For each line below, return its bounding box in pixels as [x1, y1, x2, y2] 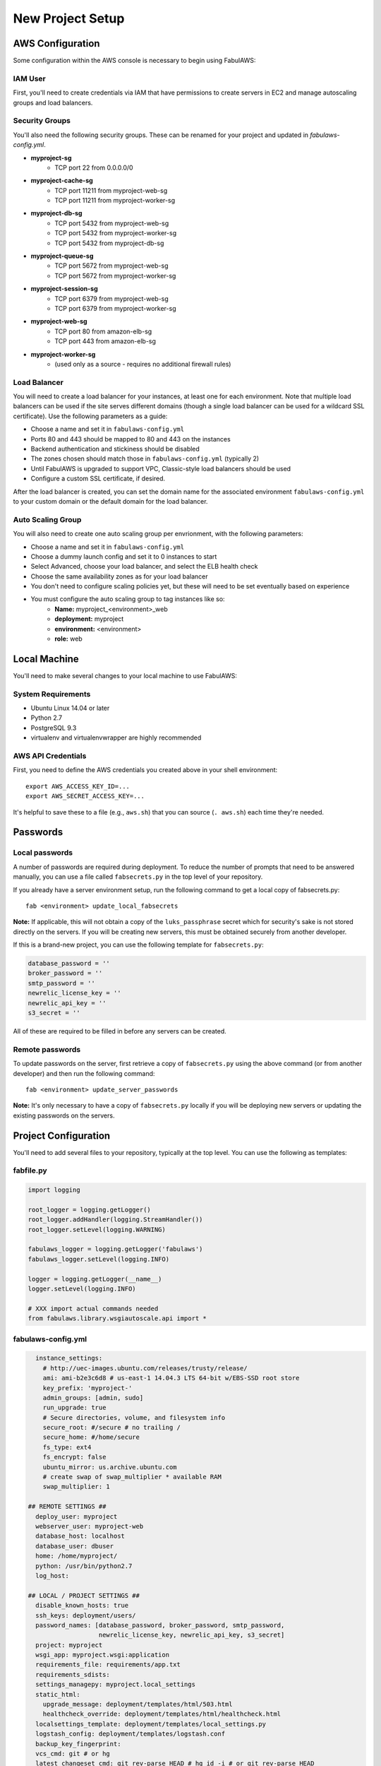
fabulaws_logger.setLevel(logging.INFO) [28, 1255, 169, 1263]
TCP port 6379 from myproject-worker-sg [54, 304, 176, 312]
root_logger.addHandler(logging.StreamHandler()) [28, 1216, 203, 1223]
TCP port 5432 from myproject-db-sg [54, 239, 164, 247]
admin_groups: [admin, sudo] [42, 1394, 144, 1401]
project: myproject [35, 1641, 103, 1649]
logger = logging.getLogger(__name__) [28, 1275, 162, 1283]
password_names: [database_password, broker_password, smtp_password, [35, 1621, 285, 1629]
